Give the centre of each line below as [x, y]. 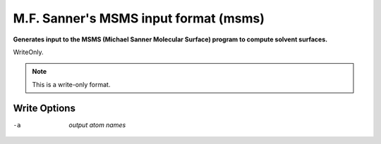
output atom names [97, 125]
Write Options [44, 108]
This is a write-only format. [71, 84]
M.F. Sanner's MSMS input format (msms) [139, 18]
